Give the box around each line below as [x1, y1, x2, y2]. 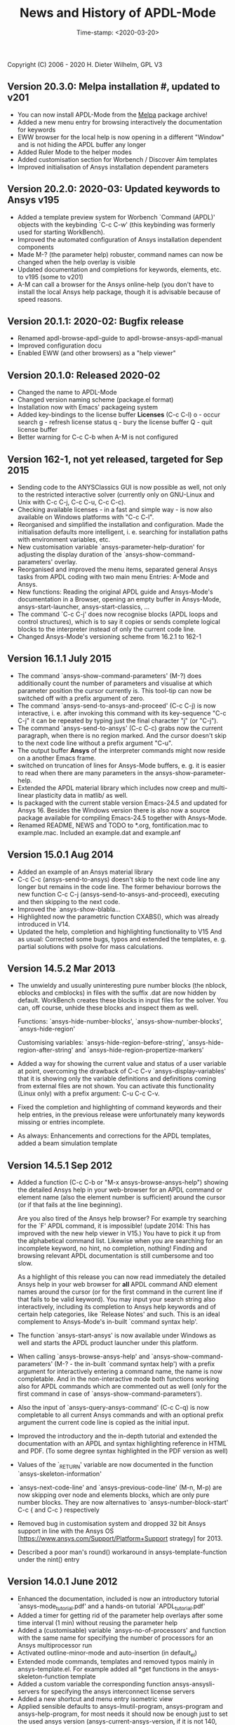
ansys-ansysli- [171, 1680, 215, 1688]
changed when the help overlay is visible [17, 257, 135, 266]
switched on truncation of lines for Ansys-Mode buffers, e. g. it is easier [17, 761, 226, 770]
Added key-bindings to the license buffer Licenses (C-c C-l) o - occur [17, 410, 221, 419]
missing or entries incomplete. [17, 1118, 105, 1126]
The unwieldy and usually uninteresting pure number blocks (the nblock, [17, 981, 227, 990]
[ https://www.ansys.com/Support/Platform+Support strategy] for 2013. [17, 1534, 223, 1543]
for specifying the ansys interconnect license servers [41, 1687, 195, 1696]
